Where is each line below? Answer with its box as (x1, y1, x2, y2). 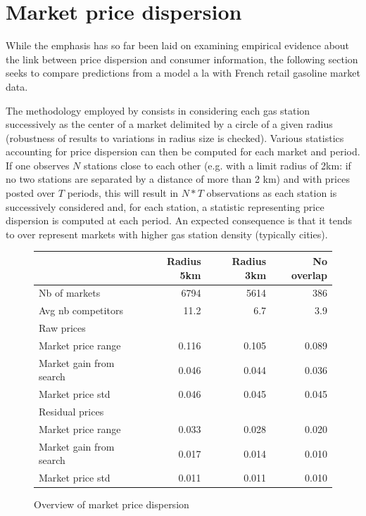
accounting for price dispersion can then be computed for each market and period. (6, 144, 360, 159)
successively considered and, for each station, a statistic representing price (6, 199, 324, 214)
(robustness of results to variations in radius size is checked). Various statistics (6, 130, 344, 145)
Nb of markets (39, 285, 101, 300)
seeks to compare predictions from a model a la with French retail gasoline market (6, 65, 360, 80)
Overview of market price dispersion (34, 497, 189, 512)
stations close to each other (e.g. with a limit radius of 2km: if (83, 157, 351, 172)
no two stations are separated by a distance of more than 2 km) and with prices (6, 172, 350, 186)
